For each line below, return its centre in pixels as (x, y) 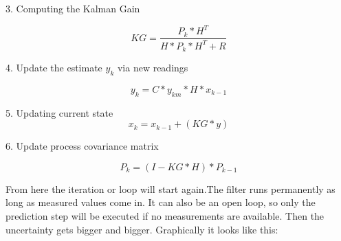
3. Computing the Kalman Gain (73, 8)
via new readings (153, 67)
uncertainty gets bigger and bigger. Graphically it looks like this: (142, 229)
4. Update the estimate (54, 67)
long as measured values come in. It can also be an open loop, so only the (161, 202)
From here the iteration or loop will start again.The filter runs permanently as (170, 188)
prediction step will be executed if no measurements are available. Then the (165, 215)
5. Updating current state (59, 112)
